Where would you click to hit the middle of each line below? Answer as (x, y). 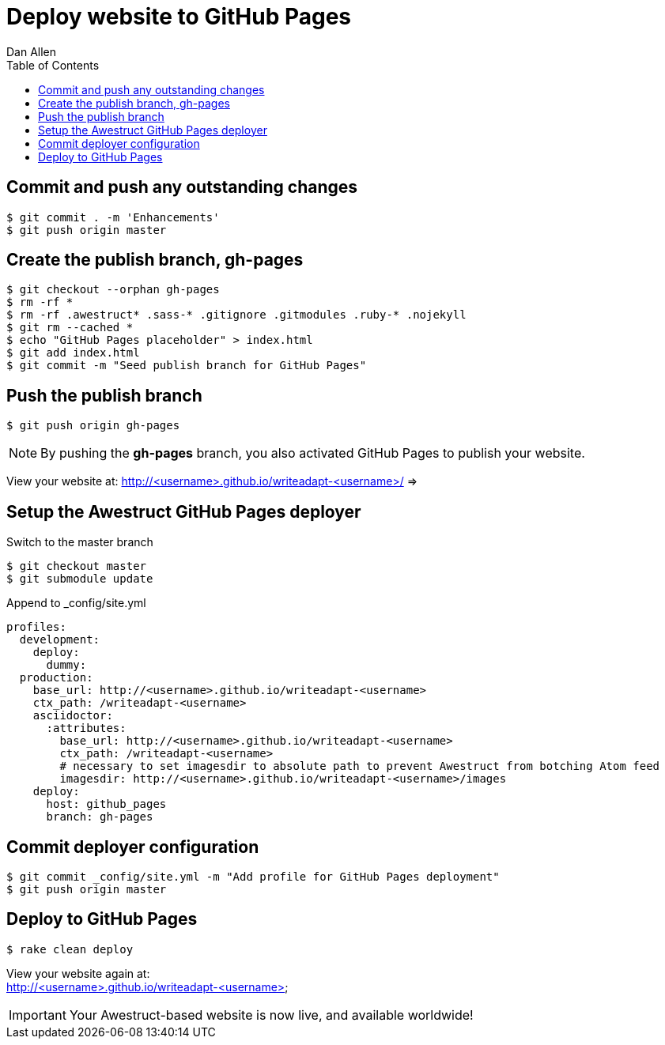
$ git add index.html (73, 353)
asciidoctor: (73, 716)
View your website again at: (78, 973)
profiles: (36, 627)
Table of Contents (53, 65)
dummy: (66, 665)
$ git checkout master (77, 566)
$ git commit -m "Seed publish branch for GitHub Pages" (187, 366)
